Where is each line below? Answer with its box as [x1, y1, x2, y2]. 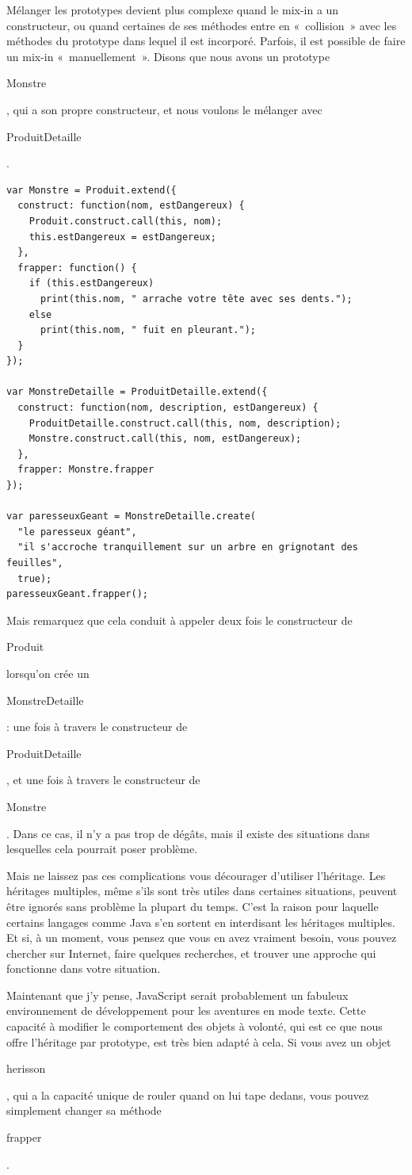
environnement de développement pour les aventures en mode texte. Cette [6, 1002, 366, 1019]
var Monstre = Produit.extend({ [6, 184, 177, 196]
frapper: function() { [17, 262, 137, 274]
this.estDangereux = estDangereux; [29, 231, 216, 243]
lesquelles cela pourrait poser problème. [6, 840, 198, 857]
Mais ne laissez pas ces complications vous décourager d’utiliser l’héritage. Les [6, 867, 386, 883]
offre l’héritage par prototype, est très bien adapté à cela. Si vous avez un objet [6, 1033, 391, 1050]
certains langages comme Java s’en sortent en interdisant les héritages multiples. [6, 913, 395, 930]
